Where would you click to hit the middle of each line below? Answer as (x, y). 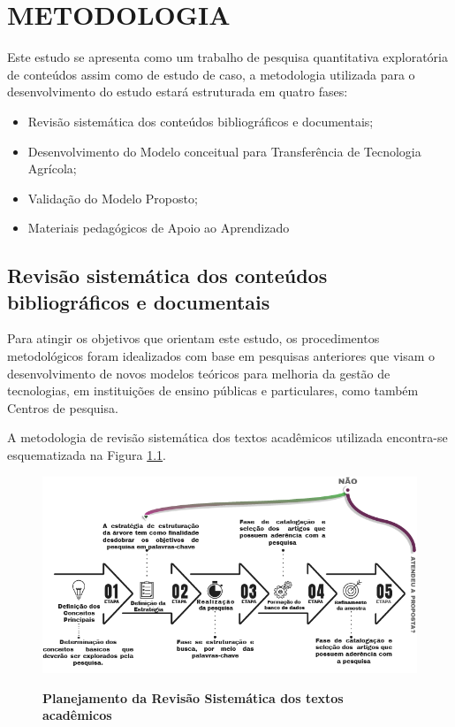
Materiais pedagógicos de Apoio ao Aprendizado (159, 228)
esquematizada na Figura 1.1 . (87, 455)
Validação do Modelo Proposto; (113, 198)
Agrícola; (52, 168)
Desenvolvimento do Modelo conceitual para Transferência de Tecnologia (224, 151)
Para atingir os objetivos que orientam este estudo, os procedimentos (193, 338)
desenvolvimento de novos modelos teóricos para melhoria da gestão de (199, 373)
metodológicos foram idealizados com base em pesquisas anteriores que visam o (221, 356)
